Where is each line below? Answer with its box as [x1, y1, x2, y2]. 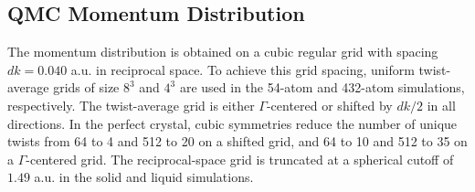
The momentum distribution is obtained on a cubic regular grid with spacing [7, 42, 438, 61]
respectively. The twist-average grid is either [7, 95, 255, 114]
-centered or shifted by [266, 95, 393, 114]
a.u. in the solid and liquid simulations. [34, 167, 254, 187]
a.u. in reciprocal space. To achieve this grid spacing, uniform [70, 59, 415, 79]
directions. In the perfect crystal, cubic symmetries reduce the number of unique [7, 113, 458, 133]
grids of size [53, 78, 120, 97]
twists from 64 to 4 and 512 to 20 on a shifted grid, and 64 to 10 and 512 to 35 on [7, 132, 468, 151]
